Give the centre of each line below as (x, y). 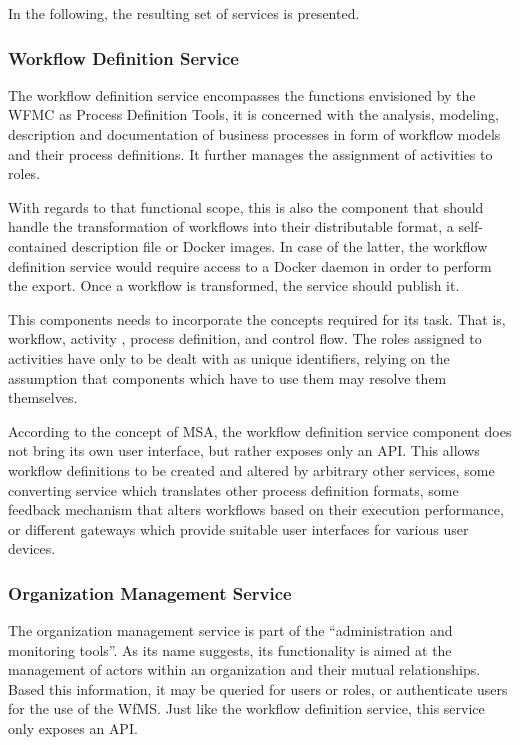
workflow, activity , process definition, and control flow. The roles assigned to (245, 338)
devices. (32, 548)
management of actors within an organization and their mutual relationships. (244, 669)
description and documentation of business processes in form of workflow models (254, 134)
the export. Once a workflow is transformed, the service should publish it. (234, 285)
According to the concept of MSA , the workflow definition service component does (260, 430)
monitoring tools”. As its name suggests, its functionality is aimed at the (230, 649)
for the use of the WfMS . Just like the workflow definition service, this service (246, 708)
